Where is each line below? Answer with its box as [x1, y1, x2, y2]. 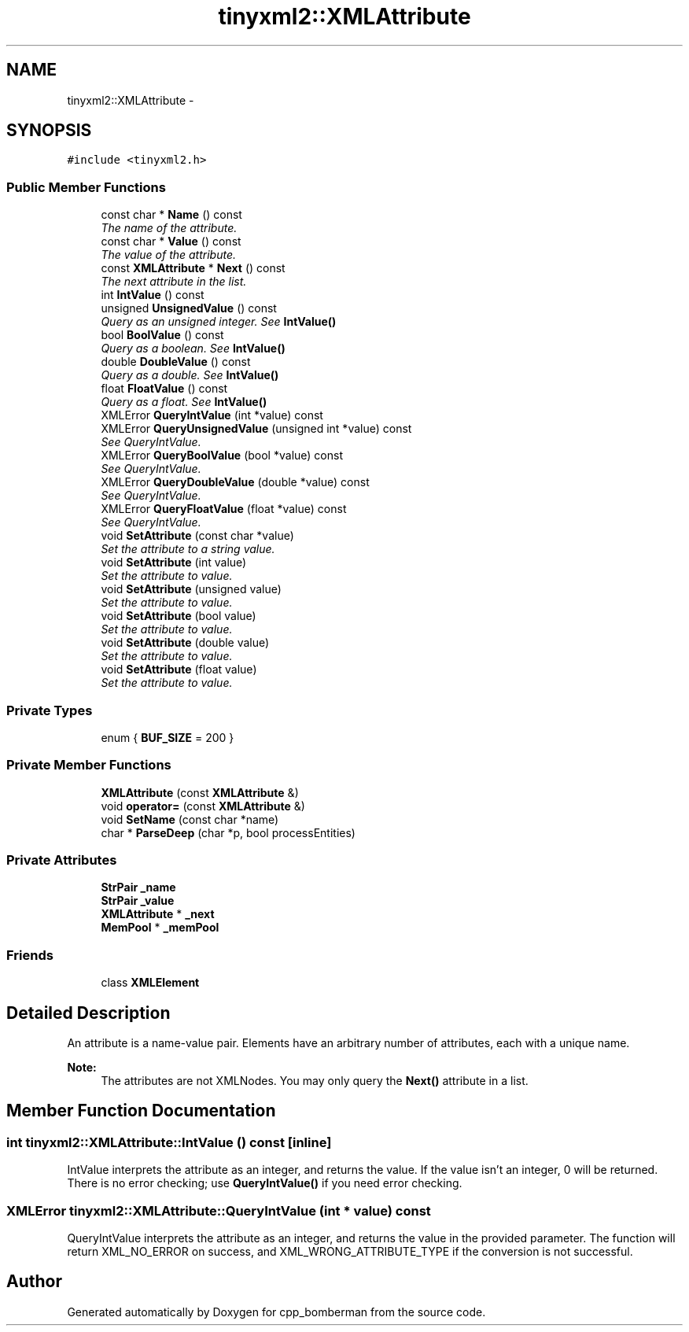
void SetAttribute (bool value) [101, 609, 256, 623]
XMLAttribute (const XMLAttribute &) [101, 785, 299, 799]
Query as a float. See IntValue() [101, 395, 267, 409]
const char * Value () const [101, 234, 241, 249]
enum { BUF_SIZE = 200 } [101, 730, 234, 744]
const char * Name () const [101, 208, 242, 222]
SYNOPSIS [6, 120, 92, 141]
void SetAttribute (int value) [101, 555, 247, 570]
